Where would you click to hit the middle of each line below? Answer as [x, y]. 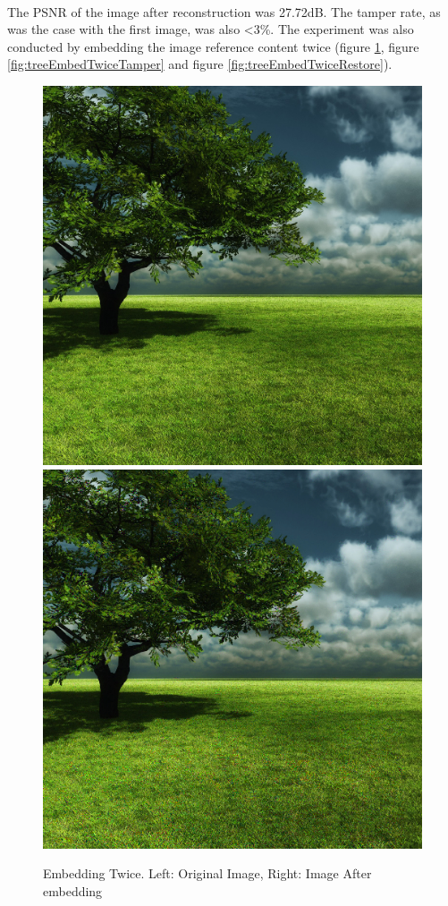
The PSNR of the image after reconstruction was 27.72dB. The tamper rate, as [224, 11]
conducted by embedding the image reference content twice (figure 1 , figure [213, 46]
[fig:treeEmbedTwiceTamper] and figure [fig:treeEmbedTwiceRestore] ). [200, 64]
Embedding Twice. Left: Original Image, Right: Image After [207, 873]
